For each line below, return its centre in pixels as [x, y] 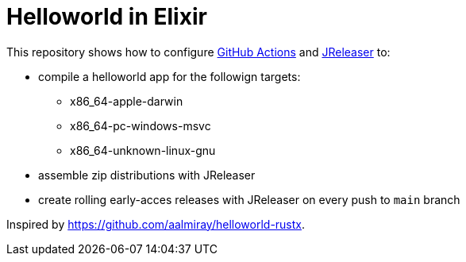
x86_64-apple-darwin [127, 101]
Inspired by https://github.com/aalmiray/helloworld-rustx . [156, 224]
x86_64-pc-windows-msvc [141, 125]
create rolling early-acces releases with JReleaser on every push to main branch [249, 199]
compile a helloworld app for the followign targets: [169, 76]
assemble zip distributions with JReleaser [147, 175]
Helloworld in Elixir [107, 17]
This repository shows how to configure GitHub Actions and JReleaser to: [198, 52]
